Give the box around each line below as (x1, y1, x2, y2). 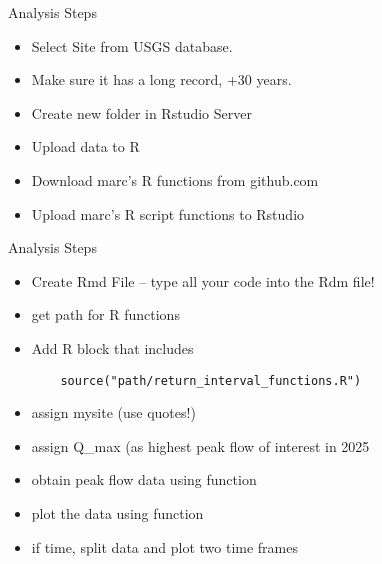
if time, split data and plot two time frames (31, 536, 298, 557)
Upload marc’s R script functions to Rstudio (31, 203, 305, 224)
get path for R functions (31, 304, 180, 325)
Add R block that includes (31, 337, 194, 358)
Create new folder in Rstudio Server (31, 102, 252, 123)
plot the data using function (31, 502, 204, 523)
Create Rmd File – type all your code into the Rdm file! (31, 270, 375, 291)
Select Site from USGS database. (31, 35, 233, 56)
